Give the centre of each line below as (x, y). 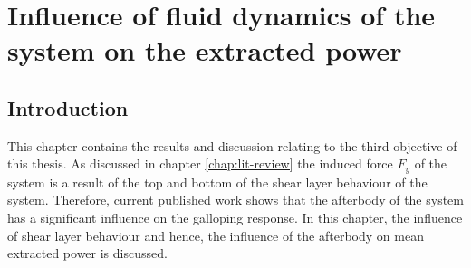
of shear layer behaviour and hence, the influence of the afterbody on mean (216, 235)
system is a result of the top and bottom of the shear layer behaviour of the (217, 182)
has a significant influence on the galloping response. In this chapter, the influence (235, 217)
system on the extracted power (205, 50)
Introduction (68, 107)
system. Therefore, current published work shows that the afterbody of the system (235, 200)
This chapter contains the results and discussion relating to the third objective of (232, 145)
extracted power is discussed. (87, 253)
